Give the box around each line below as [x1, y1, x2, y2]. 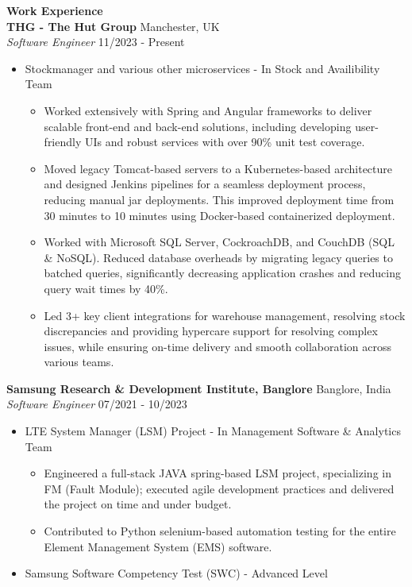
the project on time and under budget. [44, 496, 232, 512]
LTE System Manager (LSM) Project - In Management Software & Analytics [25, 423, 401, 439]
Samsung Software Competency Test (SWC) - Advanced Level [25, 565, 328, 581]
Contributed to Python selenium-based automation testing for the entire [44, 523, 396, 539]
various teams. [44, 353, 114, 370]
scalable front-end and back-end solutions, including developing [44, 118, 352, 134]
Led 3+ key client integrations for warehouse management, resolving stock [44, 307, 406, 323]
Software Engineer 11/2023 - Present [6, 33, 185, 50]
